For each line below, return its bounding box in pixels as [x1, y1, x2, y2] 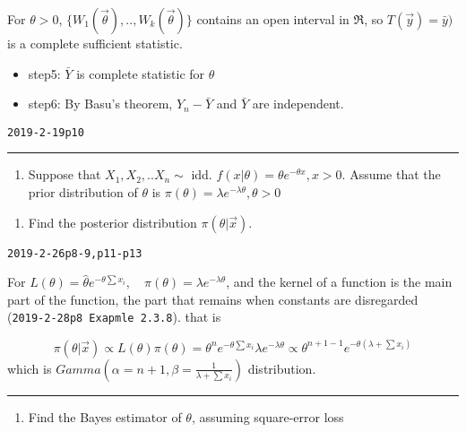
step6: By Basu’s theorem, [28, 94, 173, 113]
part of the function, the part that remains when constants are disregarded [7, 289, 419, 308]
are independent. [252, 94, 344, 113]
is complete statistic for [76, 64, 205, 82]
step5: [28, 64, 61, 82]
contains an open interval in [196, 10, 349, 28]
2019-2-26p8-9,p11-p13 [7, 246, 142, 260]
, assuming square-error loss [191, 407, 344, 426]
